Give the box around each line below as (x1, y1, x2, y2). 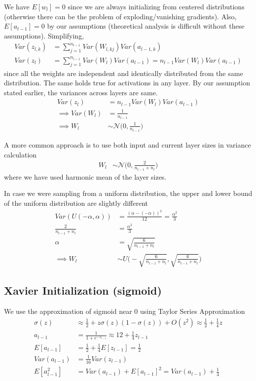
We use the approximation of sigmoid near (4, 306, 132, 316)
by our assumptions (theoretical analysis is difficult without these (47, 21, 245, 31)
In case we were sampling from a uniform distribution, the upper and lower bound (4, 188, 253, 198)
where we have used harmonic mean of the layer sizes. (4, 171, 167, 182)
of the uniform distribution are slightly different (4, 198, 148, 208)
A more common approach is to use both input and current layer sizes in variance (4, 139, 251, 150)
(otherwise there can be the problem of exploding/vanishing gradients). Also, (4, 11, 237, 21)
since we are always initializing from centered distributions (68, 1, 245, 11)
